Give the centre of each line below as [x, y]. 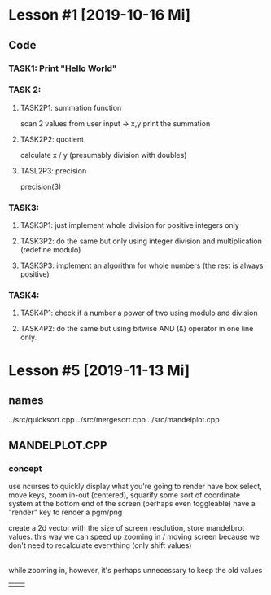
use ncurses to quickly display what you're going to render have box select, [135, 487]
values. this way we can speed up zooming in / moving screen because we [134, 537]
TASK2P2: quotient [52, 139]
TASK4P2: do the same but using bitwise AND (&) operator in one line [137, 329]
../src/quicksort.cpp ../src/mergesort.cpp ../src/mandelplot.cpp [114, 420]
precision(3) [41, 186]
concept [25, 468]
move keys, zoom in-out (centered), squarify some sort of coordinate [125, 495]
